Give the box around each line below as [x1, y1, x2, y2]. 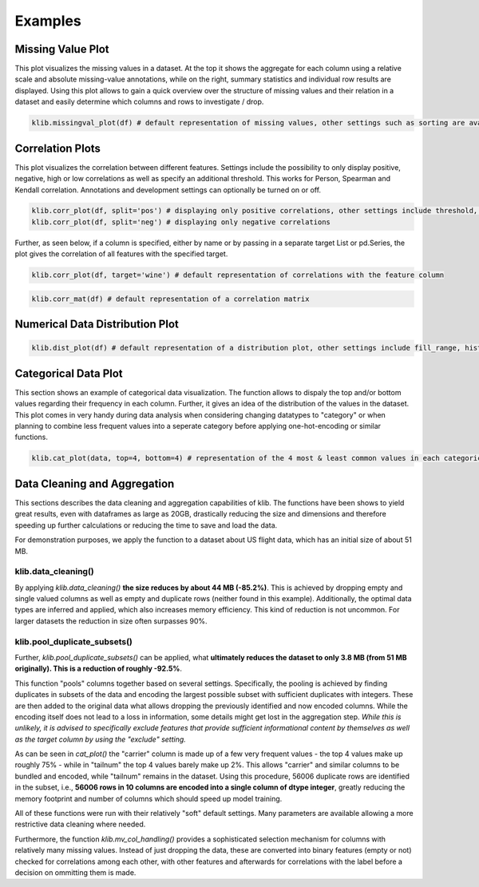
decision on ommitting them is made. [14, 868, 137, 877]
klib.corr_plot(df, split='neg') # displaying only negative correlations [31, 217, 331, 227]
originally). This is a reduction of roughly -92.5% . [14, 663, 183, 674]
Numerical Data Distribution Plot [14, 318, 179, 331]
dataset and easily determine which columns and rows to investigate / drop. [14, 97, 264, 107]
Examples [14, 12, 81, 30]
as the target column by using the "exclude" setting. [14, 735, 187, 744]
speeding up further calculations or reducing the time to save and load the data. [14, 520, 278, 530]
